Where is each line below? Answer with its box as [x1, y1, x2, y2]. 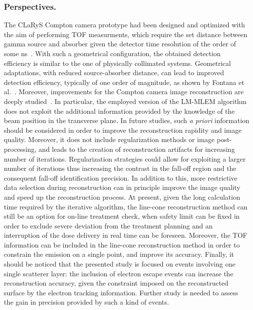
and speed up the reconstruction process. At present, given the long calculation [4, 191, 240, 202]
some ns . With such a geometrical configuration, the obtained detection [4, 48, 221, 58]
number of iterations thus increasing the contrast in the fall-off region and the [4, 163, 236, 173]
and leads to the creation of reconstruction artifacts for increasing [39, 144, 235, 154]
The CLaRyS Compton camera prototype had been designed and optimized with [4, 20, 245, 30]
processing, [4, 144, 37, 154]
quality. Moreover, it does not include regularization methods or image [4, 134, 215, 145]
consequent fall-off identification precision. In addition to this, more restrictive [4, 172, 237, 183]
